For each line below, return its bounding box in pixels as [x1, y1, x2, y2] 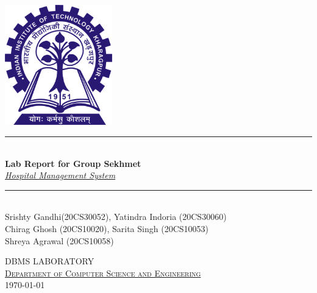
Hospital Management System [5, 169, 116, 182]
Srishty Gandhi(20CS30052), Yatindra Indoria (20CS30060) [5, 210, 227, 223]
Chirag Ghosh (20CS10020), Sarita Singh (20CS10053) [5, 222, 208, 235]
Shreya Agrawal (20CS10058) [5, 234, 114, 247]
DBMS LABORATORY [5, 255, 94, 267]
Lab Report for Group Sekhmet [5, 157, 141, 169]
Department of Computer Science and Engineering [5, 266, 201, 279]
